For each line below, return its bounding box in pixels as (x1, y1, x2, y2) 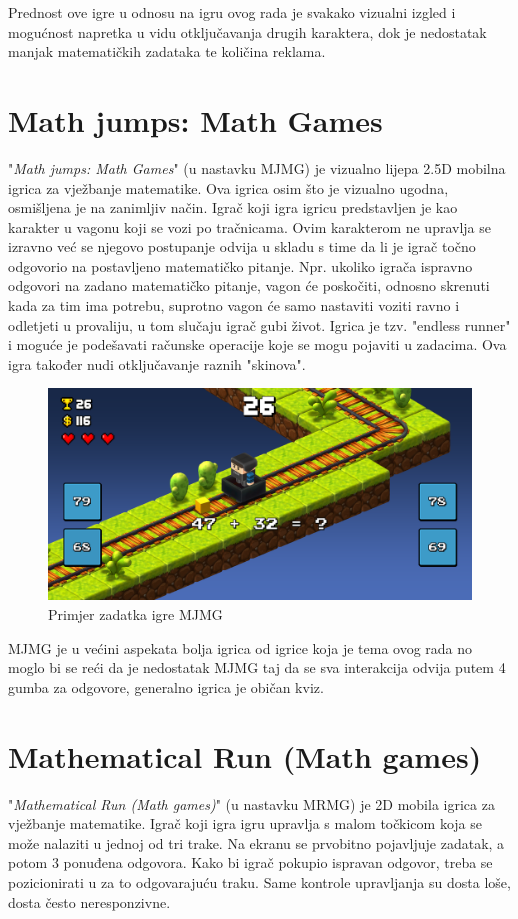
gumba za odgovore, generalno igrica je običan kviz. (8, 676, 324, 697)
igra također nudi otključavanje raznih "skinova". (8, 353, 306, 374)
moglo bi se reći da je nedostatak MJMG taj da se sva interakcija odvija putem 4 (8, 657, 506, 678)
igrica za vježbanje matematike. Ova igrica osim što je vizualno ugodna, (8, 177, 449, 198)
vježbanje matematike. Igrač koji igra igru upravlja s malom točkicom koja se (8, 813, 482, 834)
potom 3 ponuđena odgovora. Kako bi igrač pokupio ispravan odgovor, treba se (8, 852, 493, 873)
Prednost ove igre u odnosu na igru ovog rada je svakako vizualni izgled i (8, 2, 456, 22)
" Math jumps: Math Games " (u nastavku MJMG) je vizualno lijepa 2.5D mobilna (8, 157, 506, 178)
